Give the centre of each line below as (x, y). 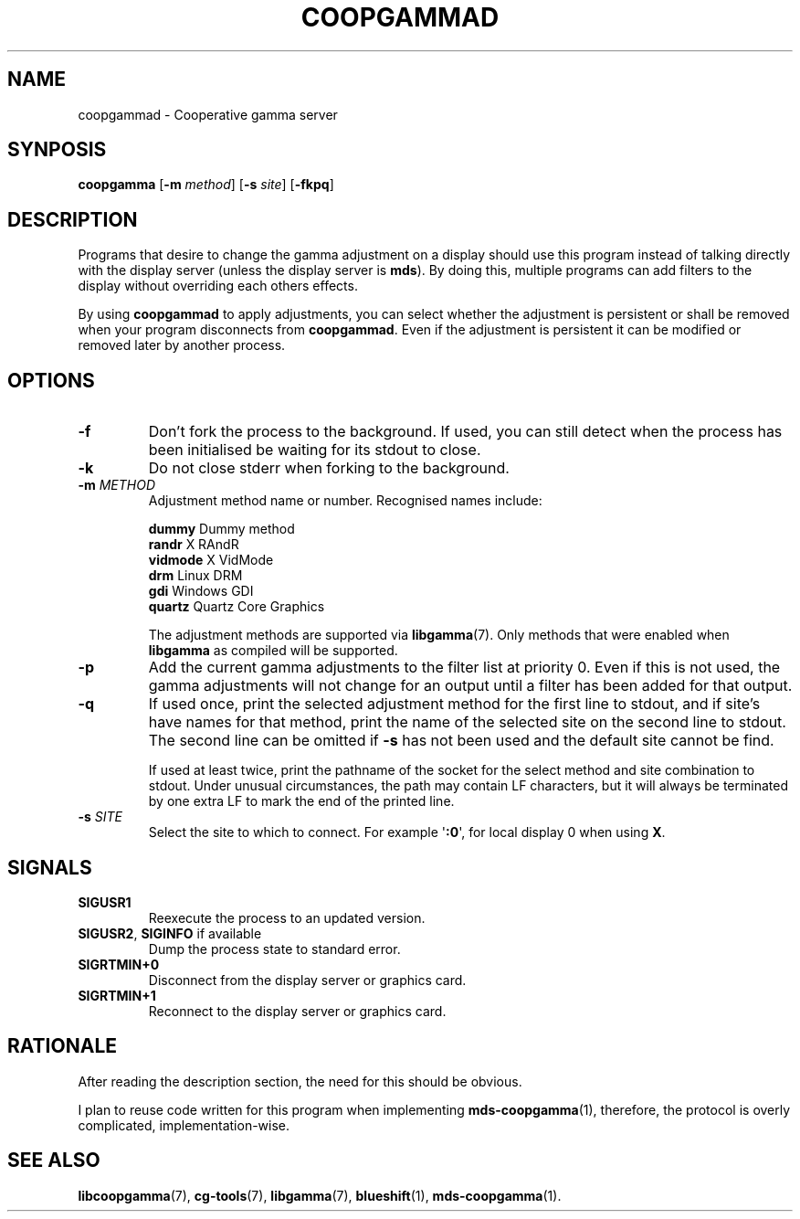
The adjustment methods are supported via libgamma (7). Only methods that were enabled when (439, 635)
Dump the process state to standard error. (274, 949)
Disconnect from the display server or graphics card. (307, 980)
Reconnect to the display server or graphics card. (297, 1011)
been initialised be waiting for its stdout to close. (315, 450)
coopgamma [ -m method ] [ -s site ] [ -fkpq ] (206, 185)
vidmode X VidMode (211, 560)
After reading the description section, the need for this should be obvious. (300, 1081)
